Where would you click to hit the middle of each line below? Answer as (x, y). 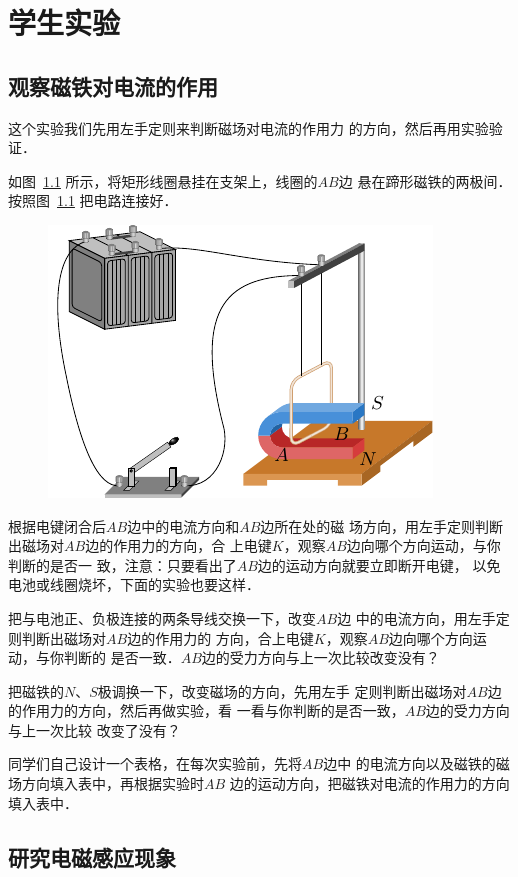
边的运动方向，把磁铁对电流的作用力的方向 (369, 783)
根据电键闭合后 (57, 525)
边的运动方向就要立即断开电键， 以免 (379, 564)
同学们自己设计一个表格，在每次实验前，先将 (155, 763)
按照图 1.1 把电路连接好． (93, 200)
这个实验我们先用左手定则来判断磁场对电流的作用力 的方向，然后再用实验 (248, 127)
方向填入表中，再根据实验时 (112, 783)
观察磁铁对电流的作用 (113, 85)
